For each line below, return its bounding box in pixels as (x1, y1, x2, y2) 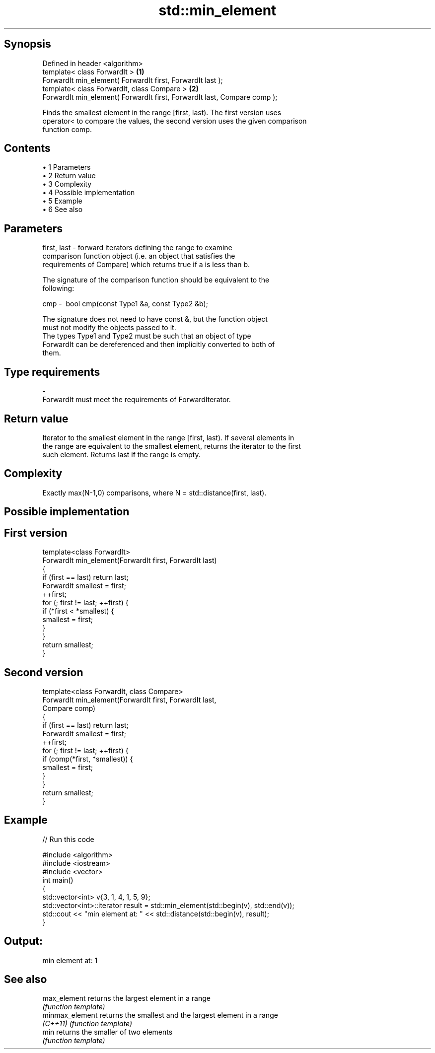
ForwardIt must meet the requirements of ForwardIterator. (42, 395, 231, 404)
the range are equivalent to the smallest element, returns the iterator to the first (42, 441, 301, 450)
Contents (4, 142, 51, 155)
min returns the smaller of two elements (42, 1028, 173, 1037)
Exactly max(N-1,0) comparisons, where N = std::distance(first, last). (42, 488, 267, 497)
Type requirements (4, 365, 100, 378)
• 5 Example (42, 197, 82, 206)
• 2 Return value (42, 171, 96, 180)
